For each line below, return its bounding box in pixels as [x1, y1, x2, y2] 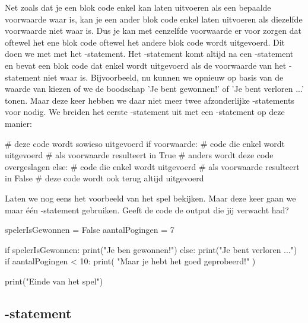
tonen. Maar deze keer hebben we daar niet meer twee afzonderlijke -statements [5, 94, 294, 106]
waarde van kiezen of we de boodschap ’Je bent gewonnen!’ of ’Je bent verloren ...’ [5, 82, 304, 95]
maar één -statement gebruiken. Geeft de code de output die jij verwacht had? [5, 203, 289, 216]
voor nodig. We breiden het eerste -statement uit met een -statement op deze [5, 105, 285, 118]
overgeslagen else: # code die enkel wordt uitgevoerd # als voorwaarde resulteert [5, 160, 300, 172]
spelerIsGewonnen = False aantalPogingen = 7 [5, 223, 174, 236]
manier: [5, 117, 32, 129]
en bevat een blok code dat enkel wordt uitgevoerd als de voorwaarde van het [5, 59, 287, 71]
